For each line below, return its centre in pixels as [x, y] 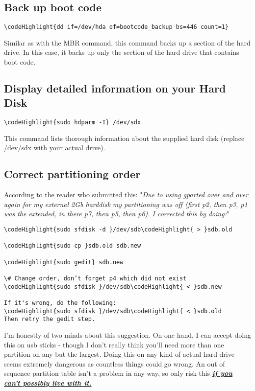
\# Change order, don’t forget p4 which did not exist [95, 278]
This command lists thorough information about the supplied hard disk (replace [124, 138]
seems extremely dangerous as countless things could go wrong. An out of [115, 363]
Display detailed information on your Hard [115, 88]
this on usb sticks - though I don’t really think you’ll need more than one [114, 344]
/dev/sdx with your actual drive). [55, 148]
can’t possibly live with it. [48, 382]
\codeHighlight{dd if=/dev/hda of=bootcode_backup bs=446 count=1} [116, 27]
